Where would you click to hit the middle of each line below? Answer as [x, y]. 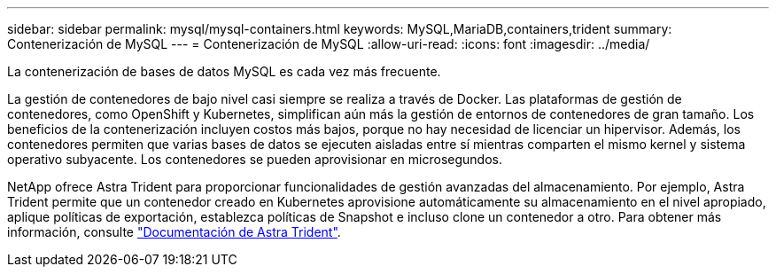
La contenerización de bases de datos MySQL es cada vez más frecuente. [224, 71]
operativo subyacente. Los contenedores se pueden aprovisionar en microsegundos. [255, 159]
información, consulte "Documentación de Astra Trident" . [174, 232]
